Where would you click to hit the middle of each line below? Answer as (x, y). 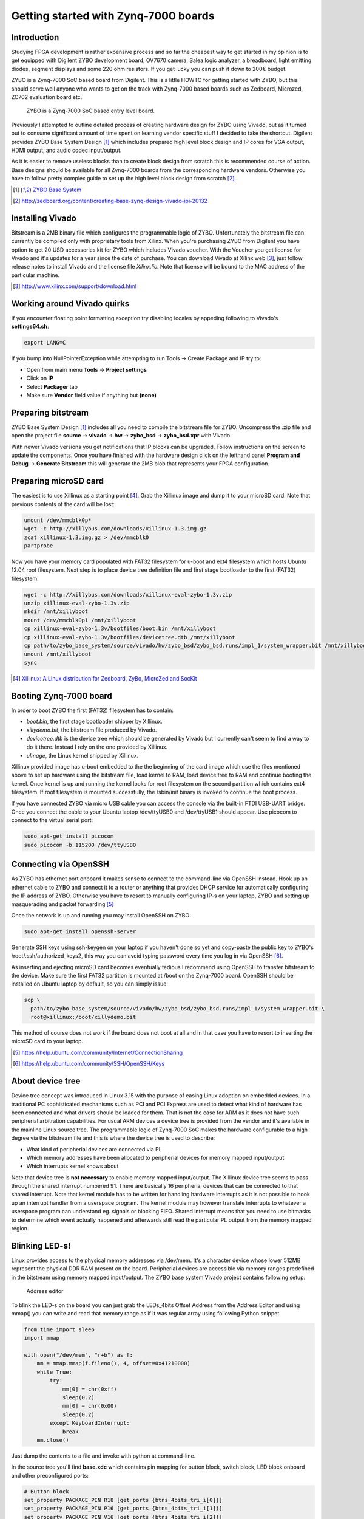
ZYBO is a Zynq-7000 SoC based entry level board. (90, 111)
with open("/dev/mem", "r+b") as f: (79, 1355)
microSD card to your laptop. (47, 1041)
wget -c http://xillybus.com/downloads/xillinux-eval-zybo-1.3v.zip (128, 595)
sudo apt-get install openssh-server (80, 931)
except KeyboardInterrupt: (89, 1423)
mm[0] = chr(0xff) (90, 1389)
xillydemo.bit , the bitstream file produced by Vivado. (92, 730)
